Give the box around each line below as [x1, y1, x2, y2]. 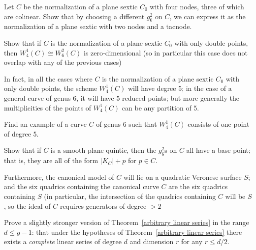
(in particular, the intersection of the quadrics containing [44, 191, 216, 201]
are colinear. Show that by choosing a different [4, 11, 145, 21]
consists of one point [188, 119, 250, 129]
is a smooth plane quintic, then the [50, 145, 157, 155]
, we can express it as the [169, 11, 246, 21]
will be [225, 191, 246, 201]
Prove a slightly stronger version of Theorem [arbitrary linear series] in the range [4, 217, 249, 227]
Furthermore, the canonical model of [4, 171, 114, 182]
